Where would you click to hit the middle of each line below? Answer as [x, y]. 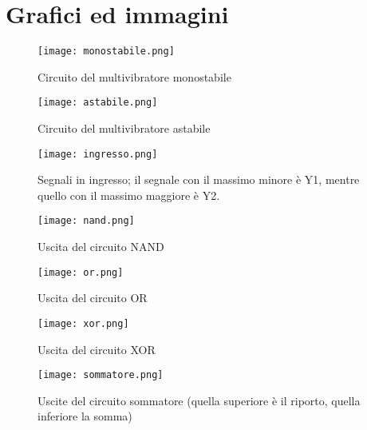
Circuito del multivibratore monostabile [134, 76]
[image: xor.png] [83, 323]
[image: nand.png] [86, 221]
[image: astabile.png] [98, 103]
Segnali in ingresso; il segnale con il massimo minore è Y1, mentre [199, 179]
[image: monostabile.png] [106, 52]
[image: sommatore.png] [101, 375]
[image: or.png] [81, 272]
